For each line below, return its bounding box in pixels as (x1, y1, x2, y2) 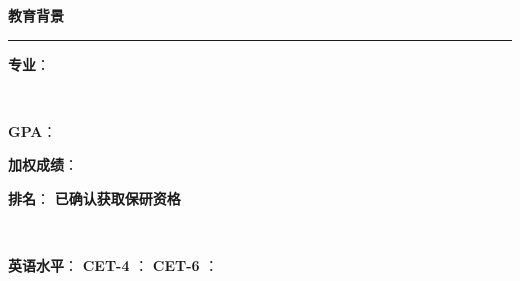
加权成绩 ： (8, 154, 78, 175)
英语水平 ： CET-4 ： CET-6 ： (8, 255, 219, 276)
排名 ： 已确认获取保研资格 (8, 187, 181, 208)
